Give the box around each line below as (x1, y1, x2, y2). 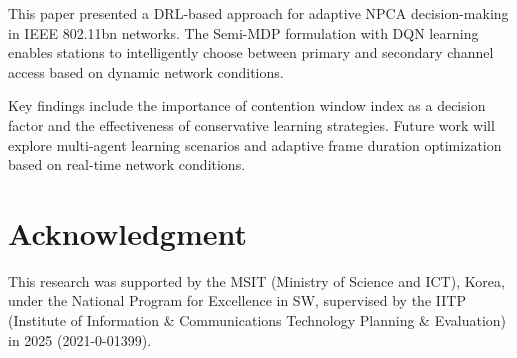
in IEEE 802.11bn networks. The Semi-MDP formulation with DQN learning (8, 22, 479, 43)
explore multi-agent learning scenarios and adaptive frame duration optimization (8, 134, 502, 155)
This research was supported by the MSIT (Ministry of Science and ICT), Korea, (8, 270, 505, 291)
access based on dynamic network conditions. (8, 61, 284, 82)
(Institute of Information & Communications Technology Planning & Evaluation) (8, 310, 507, 331)
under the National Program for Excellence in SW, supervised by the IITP (8, 290, 466, 311)
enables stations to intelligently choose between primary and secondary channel (8, 42, 494, 63)
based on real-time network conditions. (8, 154, 246, 175)
